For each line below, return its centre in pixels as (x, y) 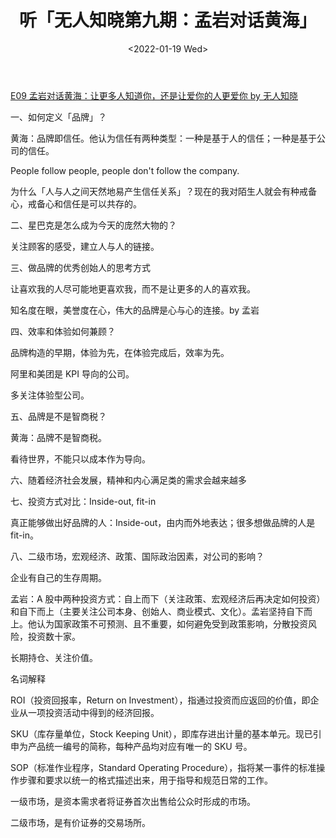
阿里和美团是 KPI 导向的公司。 (72, 373)
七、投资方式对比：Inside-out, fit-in (83, 501)
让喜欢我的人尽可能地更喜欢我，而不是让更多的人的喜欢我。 (133, 288)
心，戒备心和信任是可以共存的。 (76, 203)
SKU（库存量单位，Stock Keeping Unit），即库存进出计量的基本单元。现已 (161, 733)
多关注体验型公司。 (50, 395)
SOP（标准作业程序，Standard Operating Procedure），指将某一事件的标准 (163, 767)
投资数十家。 (54, 636)
